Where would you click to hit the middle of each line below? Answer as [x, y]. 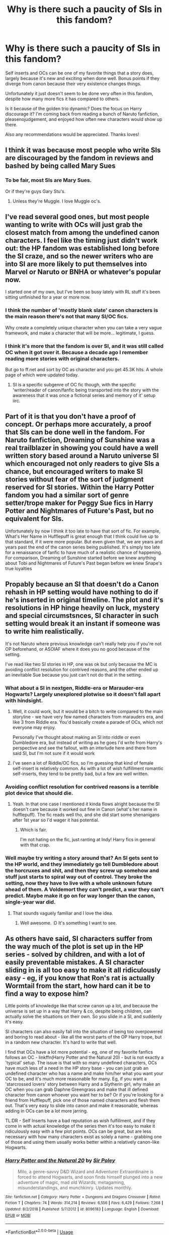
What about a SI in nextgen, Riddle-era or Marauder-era [74, 688]
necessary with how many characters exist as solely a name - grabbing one [83, 1137]
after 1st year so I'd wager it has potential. [56, 820]
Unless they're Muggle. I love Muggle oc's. [57, 201]
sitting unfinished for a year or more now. [48, 297]
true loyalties [19, 568]
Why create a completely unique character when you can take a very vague [83, 327]
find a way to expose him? [47, 993]
